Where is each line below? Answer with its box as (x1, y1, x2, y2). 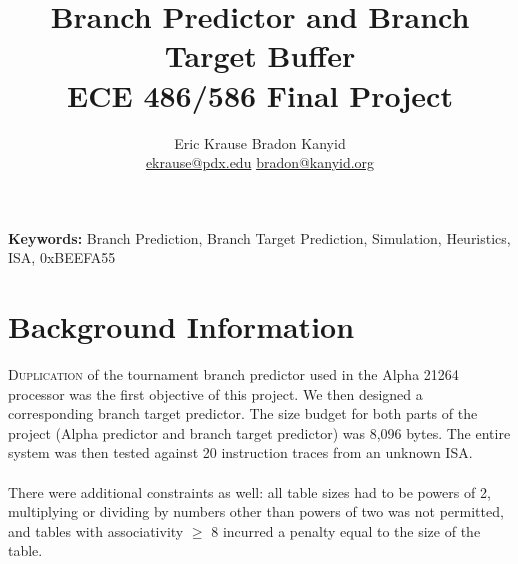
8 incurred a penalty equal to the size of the (211, 520, 481, 541)
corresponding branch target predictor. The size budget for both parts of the (8, 403, 478, 424)
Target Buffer (164, 35, 356, 76)
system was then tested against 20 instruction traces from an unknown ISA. (8, 442, 473, 463)
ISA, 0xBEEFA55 (8, 247, 116, 268)
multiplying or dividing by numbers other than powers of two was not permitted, (8, 501, 504, 522)
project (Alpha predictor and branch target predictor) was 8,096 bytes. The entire (8, 422, 511, 443)
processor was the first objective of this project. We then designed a (8, 383, 423, 404)
